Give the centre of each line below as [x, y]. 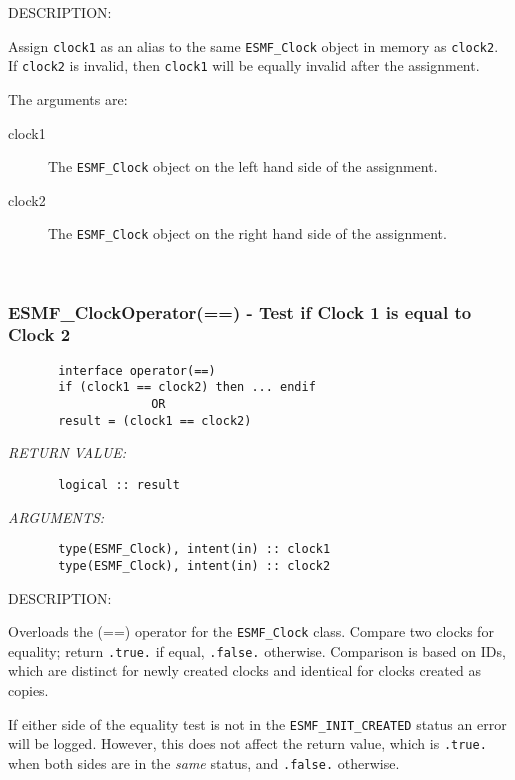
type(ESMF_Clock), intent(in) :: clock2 [194, 565]
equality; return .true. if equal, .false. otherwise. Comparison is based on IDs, [257, 650]
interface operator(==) [137, 370]
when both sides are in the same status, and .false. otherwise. [204, 762]
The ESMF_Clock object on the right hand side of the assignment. [247, 233]
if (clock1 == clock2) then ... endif [187, 387]
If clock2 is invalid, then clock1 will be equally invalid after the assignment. [244, 65]
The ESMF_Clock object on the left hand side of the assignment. [243, 166]
